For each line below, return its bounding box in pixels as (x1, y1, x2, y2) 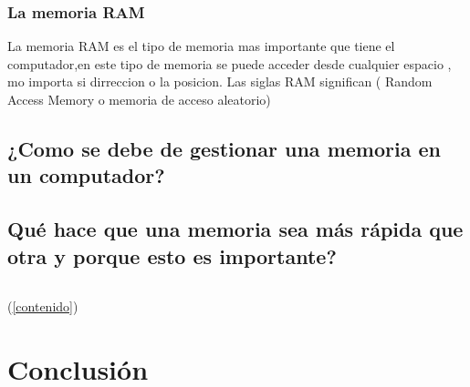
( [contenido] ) (7, 297, 78, 316)
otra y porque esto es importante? (7, 241, 337, 270)
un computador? (7, 161, 165, 189)
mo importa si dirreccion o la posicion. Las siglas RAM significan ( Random (7, 72, 433, 91)
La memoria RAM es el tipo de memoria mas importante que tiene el (7, 36, 395, 56)
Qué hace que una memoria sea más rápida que (7, 215, 464, 243)
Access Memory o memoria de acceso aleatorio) (7, 90, 271, 108)
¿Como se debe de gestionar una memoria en (7, 134, 441, 162)
